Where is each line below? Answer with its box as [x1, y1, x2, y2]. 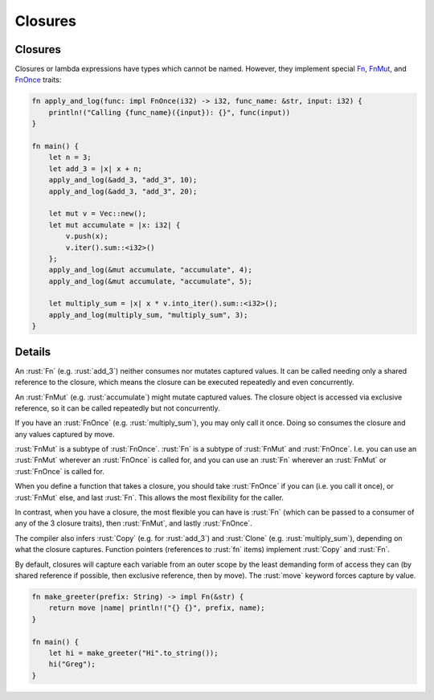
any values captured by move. [14, 429, 115, 439]
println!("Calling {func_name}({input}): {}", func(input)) [48, 108, 291, 117]
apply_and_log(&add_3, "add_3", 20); [48, 186, 198, 196]
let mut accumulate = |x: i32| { [48, 220, 181, 229]
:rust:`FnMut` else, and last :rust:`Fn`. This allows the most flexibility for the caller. [14, 493, 285, 502]
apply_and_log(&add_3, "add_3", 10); [48, 175, 198, 185]
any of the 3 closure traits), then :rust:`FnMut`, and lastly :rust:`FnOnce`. [14, 518, 252, 528]
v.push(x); [65, 231, 108, 241]
